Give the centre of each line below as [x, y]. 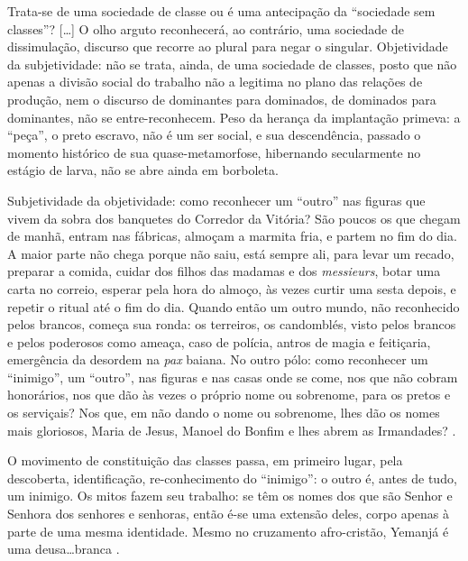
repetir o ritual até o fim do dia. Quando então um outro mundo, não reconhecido [234, 306]
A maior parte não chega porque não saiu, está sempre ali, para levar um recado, [231, 253]
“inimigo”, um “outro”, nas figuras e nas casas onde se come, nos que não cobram [233, 377]
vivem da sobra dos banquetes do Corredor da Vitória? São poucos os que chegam [234, 218]
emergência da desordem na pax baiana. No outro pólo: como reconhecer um [218, 359]
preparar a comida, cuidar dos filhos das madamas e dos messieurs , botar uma [224, 271]
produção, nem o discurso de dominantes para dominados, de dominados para [222, 99]
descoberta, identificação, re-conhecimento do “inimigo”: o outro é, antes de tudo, [232, 478]
